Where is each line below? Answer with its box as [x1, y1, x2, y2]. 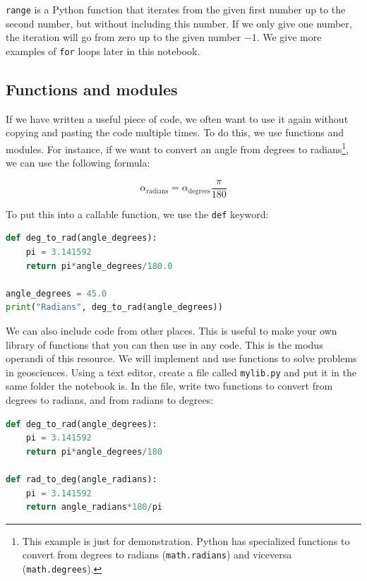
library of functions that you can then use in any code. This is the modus [6, 337, 323, 352]
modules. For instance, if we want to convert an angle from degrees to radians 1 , [6, 139, 349, 156]
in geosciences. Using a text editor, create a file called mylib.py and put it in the [6, 364, 356, 379]
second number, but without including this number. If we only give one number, [6, 16, 352, 30]
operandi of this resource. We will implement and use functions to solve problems [6, 351, 357, 366]
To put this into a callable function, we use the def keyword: [6, 206, 269, 221]
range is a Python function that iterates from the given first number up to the [6, 2, 346, 16]
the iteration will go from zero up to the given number [6, 30, 241, 44]
